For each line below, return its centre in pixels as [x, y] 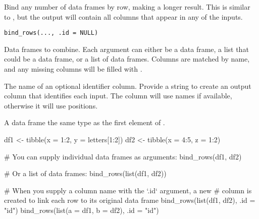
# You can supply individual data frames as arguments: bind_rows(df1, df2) [123, 156]
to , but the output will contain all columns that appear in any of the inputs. [123, 16]
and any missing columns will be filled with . [73, 69]
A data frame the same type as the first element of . [85, 122]
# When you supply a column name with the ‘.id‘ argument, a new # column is [128, 190]
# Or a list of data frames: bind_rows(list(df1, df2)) [85, 173]
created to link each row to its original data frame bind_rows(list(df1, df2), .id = [130, 200]
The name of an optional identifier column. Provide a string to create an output [128, 86]
